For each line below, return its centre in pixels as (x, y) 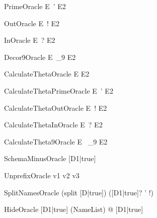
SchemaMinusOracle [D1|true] (50, 158)
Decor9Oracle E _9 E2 (40, 57)
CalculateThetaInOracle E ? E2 (53, 125)
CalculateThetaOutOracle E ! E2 (56, 107)
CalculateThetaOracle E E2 (47, 74)
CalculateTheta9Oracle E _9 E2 (56, 141)
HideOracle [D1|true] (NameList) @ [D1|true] (74, 209)
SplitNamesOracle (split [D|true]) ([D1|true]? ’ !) (79, 192)
